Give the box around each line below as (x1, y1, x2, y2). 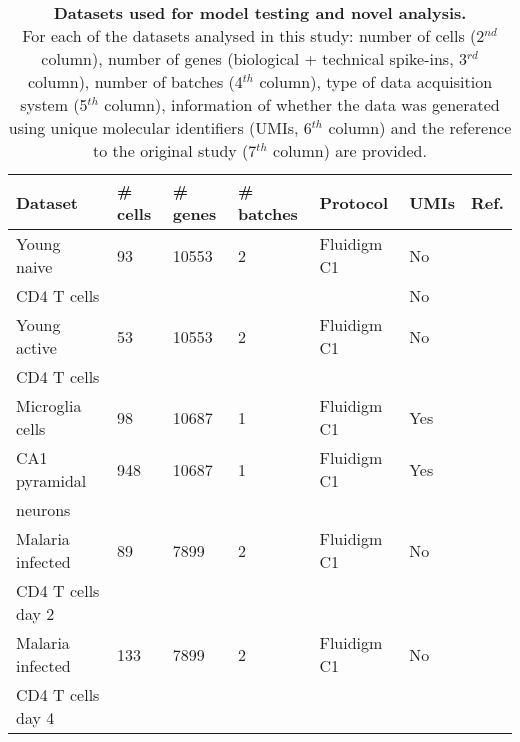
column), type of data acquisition (259, 70, 493, 93)
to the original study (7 (93, 139, 257, 162)
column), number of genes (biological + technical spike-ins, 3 (41, 47, 467, 70)
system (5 (20, 93, 88, 116)
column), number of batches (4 (27, 70, 243, 93)
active (16, 336, 57, 359)
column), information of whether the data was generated (104, 93, 500, 116)
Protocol (319, 190, 389, 214)
